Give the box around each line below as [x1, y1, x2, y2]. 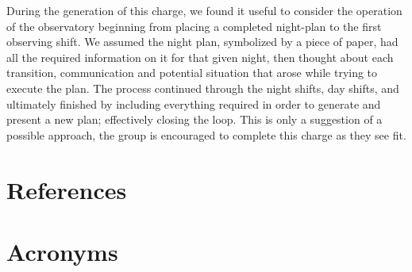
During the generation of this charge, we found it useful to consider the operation [6, 2, 402, 18]
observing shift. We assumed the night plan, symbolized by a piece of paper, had [6, 33, 399, 50]
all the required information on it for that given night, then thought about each [6, 48, 394, 65]
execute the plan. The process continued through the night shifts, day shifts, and [6, 79, 399, 96]
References [6, 173, 127, 205]
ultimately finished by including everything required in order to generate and [6, 95, 381, 112]
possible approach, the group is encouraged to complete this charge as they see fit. [6, 126, 406, 143]
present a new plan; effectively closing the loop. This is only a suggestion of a [6, 111, 383, 128]
